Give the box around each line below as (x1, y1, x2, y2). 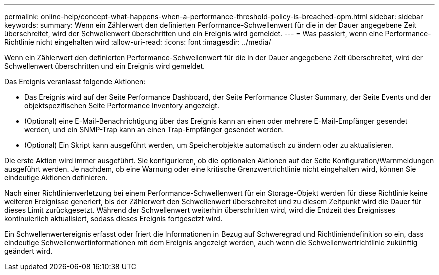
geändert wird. (4, 247, 53, 255)
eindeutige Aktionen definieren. (4, 173, 108, 182)
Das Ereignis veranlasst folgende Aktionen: (4, 77, 146, 86)
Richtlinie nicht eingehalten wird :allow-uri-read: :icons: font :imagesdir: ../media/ (4, 38, 271, 46)
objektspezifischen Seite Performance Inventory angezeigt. (24, 101, 220, 110)
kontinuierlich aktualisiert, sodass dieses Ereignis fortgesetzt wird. (4, 214, 223, 223)
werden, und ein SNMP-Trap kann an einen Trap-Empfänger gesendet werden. (24, 125, 284, 134)
